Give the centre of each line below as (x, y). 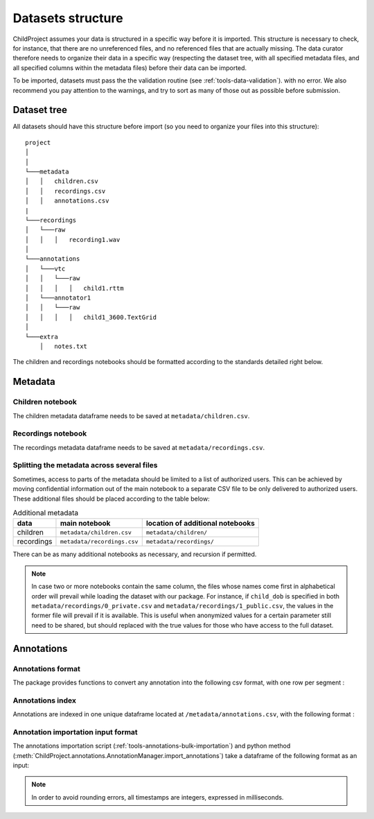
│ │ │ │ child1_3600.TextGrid (91, 317)
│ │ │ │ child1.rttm (74, 288)
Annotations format (47, 669)
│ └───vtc (45, 268)
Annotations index (44, 700)
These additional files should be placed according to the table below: (112, 499)
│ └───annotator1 (58, 298)
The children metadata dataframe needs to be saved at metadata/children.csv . (131, 415)
